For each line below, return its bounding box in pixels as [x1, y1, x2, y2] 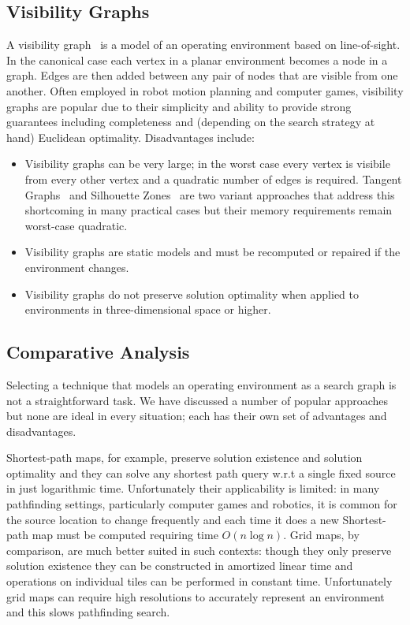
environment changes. [24, 259, 129, 275]
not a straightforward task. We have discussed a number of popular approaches [6, 392, 389, 408]
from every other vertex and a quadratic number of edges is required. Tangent [24, 170, 402, 187]
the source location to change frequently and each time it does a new [6, 511, 339, 527]
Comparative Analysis [6, 340, 190, 364]
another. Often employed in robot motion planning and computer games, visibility [6, 82, 404, 99]
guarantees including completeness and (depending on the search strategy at [6, 113, 375, 130]
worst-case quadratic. [24, 217, 128, 233]
